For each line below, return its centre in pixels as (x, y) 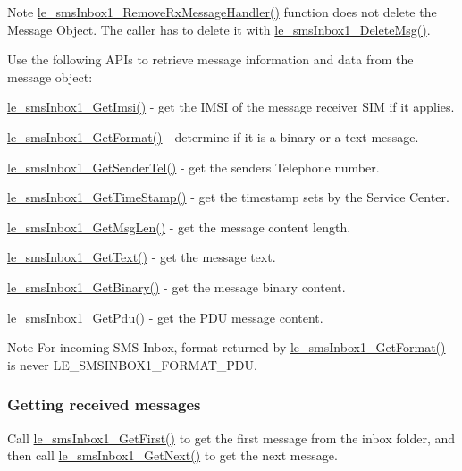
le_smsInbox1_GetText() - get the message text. (142, 257)
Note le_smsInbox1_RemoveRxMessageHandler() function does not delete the (222, 12)
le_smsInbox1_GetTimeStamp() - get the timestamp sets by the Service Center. (228, 197)
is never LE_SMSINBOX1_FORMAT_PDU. (132, 364)
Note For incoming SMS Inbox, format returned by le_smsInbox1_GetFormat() (227, 347)
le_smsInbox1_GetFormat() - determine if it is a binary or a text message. (213, 136)
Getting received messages (104, 404)
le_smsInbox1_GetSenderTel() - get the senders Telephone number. (193, 167)
